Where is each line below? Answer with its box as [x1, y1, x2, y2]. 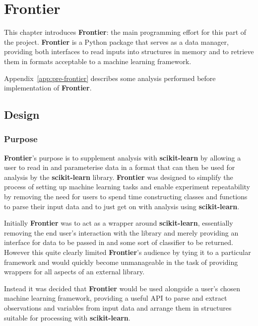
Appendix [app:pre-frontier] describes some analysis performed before [4, 73, 216, 83]
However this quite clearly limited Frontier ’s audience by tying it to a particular [4, 247, 251, 257]
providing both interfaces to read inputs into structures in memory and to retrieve [4, 46, 254, 57]
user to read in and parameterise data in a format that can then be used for [4, 162, 235, 172]
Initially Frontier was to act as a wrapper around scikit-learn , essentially [4, 218, 233, 228]
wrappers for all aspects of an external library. [4, 266, 145, 277]
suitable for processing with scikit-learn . [4, 312, 130, 323]
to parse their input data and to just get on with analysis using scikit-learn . [4, 201, 240, 211]
